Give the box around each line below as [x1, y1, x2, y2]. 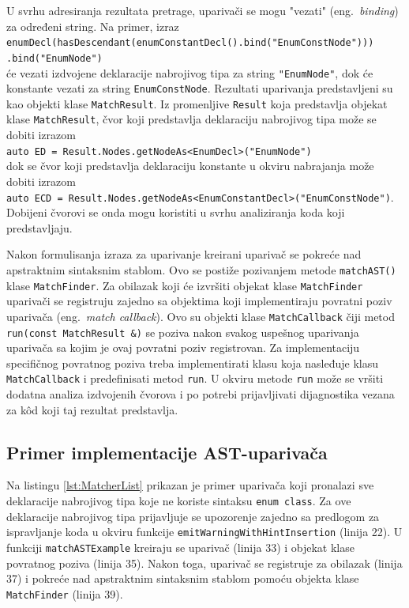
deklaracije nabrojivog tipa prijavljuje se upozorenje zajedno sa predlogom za [6, 508, 380, 524]
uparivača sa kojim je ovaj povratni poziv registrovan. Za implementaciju [6, 339, 360, 356]
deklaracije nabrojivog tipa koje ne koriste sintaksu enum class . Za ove [6, 493, 351, 509]
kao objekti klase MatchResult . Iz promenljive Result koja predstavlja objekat [6, 95, 388, 111]
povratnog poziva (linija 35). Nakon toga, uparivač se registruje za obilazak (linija [6, 554, 403, 571]
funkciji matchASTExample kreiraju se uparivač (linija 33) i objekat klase [6, 538, 355, 555]
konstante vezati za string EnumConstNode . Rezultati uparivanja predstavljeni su [6, 80, 393, 96]
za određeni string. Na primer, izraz [6, 17, 179, 34]
